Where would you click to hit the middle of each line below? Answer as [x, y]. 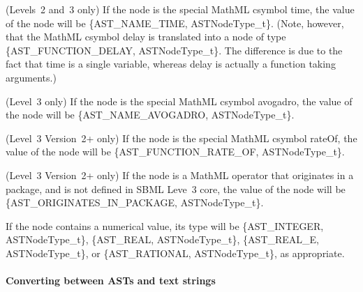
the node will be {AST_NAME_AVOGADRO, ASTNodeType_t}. [150, 115]
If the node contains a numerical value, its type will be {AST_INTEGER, [165, 225]
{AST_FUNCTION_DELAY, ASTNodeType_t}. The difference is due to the [174, 50]
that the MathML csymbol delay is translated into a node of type [146, 37]
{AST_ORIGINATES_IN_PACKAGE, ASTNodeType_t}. [135, 202]
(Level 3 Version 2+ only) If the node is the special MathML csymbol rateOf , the [181, 138]
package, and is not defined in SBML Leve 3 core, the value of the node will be [176, 189]
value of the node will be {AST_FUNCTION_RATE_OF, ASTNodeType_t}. [175, 152]
